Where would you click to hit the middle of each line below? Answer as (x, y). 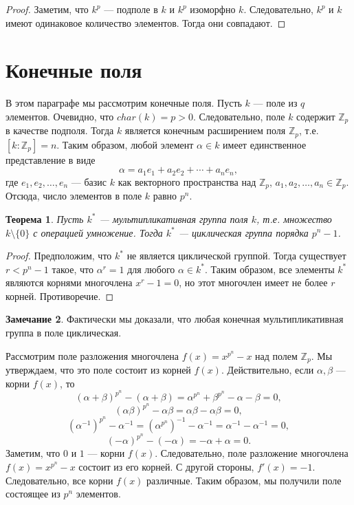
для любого (151, 269)
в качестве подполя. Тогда (60, 130)
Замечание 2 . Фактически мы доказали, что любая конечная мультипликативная (175, 319)
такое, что (73, 269)
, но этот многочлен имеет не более (253, 282)
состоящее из (33, 494)
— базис (89, 181)
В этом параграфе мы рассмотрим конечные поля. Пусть (124, 103)
